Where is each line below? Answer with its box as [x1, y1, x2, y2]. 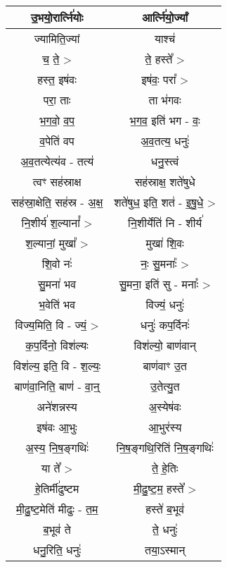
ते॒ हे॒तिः [151, 460, 179, 476]
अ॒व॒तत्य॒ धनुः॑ [141, 133, 190, 149]
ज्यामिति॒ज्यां [34, 30, 80, 47]
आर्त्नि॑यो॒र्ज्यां [142, 9, 188, 25]
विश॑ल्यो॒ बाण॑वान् [134, 337, 196, 353]
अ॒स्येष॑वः [148, 398, 181, 415]
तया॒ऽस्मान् [144, 542, 186, 558]
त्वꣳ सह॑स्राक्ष [32, 173, 82, 190]
